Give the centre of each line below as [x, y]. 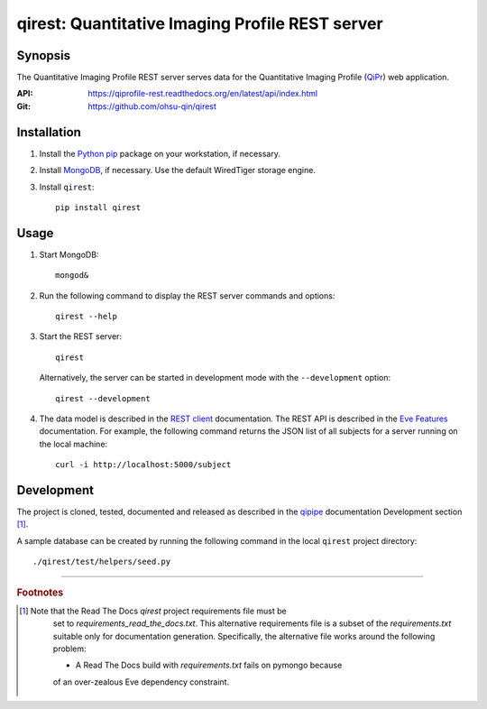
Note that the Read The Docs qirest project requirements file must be [159, 611]
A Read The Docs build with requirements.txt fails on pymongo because [209, 665]
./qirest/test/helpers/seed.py [102, 562]
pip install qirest [98, 207]
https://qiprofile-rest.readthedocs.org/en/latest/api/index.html [203, 94]
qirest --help [86, 316]
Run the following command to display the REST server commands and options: [187, 295]
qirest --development [103, 398]
